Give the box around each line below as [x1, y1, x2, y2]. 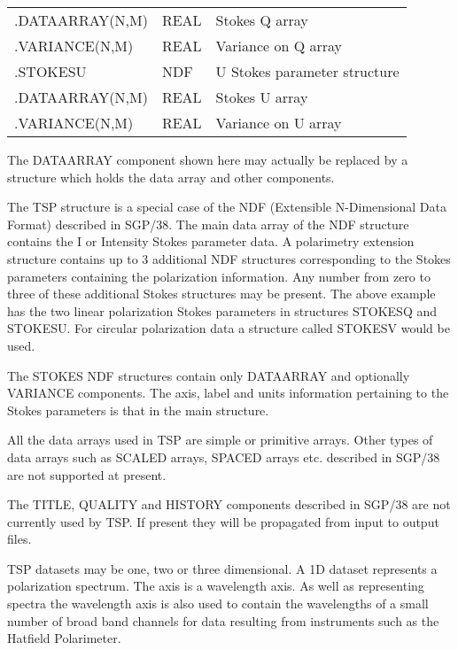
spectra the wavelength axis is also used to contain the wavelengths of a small [7, 594, 429, 613]
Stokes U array [215, 87, 308, 107]
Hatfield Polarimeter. [7, 629, 121, 647]
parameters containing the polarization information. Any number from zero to [7, 267, 431, 285]
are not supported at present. [7, 465, 167, 484]
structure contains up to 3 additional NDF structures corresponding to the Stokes [7, 249, 451, 267]
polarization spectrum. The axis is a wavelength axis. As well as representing [7, 576, 424, 595]
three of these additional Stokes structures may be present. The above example [7, 284, 436, 303]
